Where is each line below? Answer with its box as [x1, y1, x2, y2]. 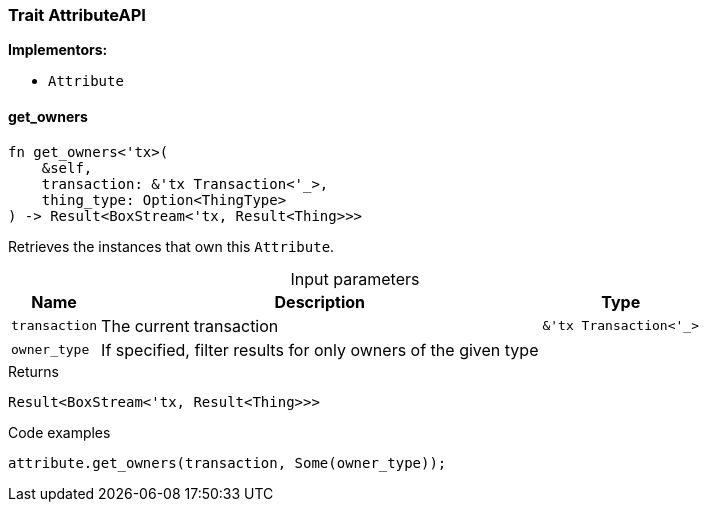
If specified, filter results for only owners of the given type [101, 339, 539, 360]
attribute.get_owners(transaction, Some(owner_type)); [8, 454, 447, 471]
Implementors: [8, 41, 108, 59]
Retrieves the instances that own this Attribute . [8, 237, 335, 255]
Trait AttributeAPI [8, 5, 146, 25]
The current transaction [101, 315, 279, 336]
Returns [8, 362, 59, 380]
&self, [41, 159, 93, 176]
